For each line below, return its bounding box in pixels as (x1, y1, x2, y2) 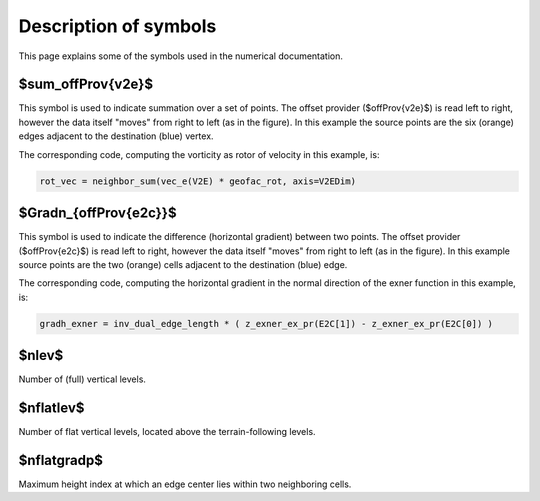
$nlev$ (18, 347, 64, 364)
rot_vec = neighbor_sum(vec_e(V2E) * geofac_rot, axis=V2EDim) (39, 175, 357, 187)
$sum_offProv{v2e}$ (18, 76, 154, 93)
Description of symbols (18, 15, 217, 37)
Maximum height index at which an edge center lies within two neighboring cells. (18, 478, 352, 490)
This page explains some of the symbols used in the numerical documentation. (18, 50, 344, 62)
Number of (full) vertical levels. (18, 373, 147, 385)
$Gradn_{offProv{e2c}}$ (18, 205, 177, 222)
